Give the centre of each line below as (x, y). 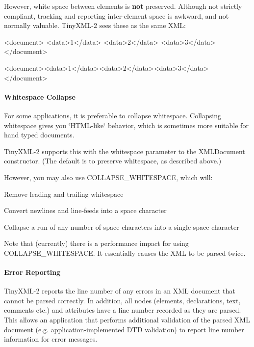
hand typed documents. (39, 135)
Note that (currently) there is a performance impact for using (96, 243)
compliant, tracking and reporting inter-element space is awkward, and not (116, 15)
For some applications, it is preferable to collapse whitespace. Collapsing (113, 115)
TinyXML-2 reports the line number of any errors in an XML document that (120, 291)
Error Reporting (32, 272)
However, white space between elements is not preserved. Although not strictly (123, 6)
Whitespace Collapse (40, 96)
